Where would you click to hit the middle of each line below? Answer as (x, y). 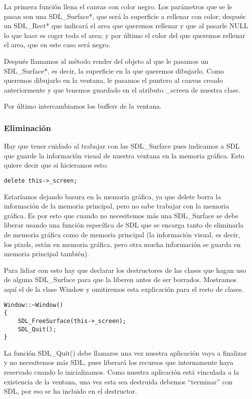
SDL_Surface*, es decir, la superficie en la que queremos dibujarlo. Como (114, 70)
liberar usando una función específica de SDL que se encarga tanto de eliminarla (124, 225)
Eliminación (28, 127)
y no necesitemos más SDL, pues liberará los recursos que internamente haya (119, 362)
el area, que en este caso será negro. (57, 45)
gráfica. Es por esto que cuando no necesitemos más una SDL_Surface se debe (121, 215)
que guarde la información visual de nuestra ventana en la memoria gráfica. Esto (124, 155)
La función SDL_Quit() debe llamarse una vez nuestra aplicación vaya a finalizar (126, 352)
